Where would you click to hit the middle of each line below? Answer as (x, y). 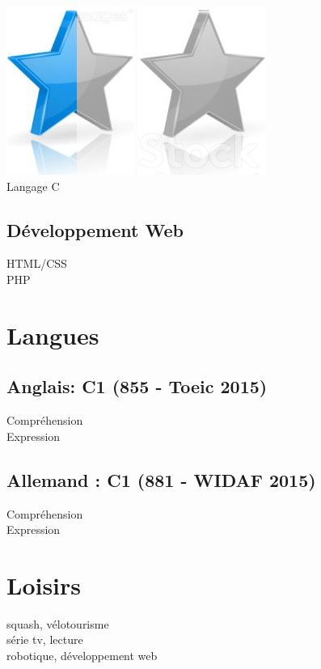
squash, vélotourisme (58, 623)
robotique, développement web (82, 656)
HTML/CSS (37, 263)
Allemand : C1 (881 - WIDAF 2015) (161, 479)
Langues (53, 334)
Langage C (33, 186)
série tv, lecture (45, 639)
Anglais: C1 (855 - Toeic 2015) (137, 386)
